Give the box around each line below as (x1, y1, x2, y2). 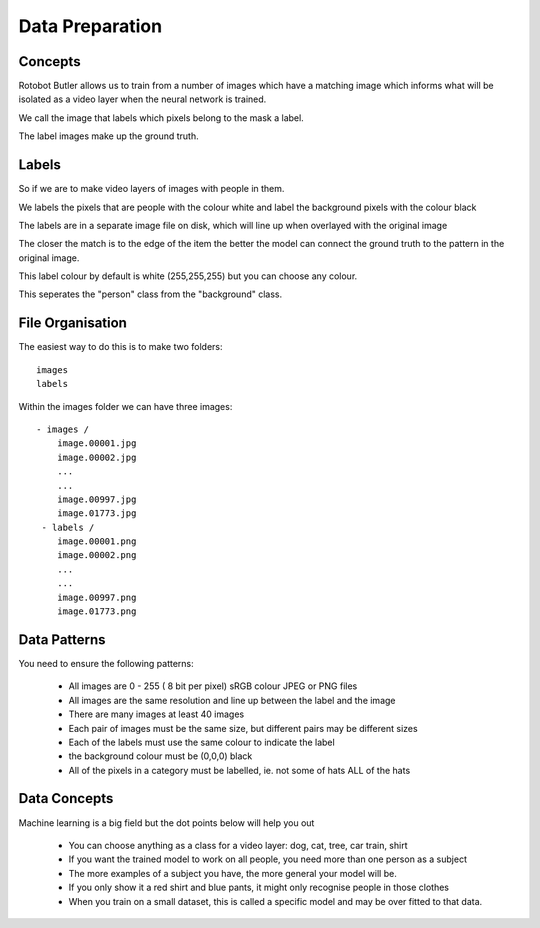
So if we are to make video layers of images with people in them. (18, 183, 285, 195)
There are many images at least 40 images (68, 708, 245, 720)
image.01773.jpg (56, 508, 137, 519)
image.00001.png (56, 536, 137, 547)
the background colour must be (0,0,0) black (68, 750, 253, 762)
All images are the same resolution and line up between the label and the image (68, 694, 396, 706)
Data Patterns (18, 631, 106, 648)
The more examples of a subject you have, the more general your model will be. (68, 867, 397, 879)
